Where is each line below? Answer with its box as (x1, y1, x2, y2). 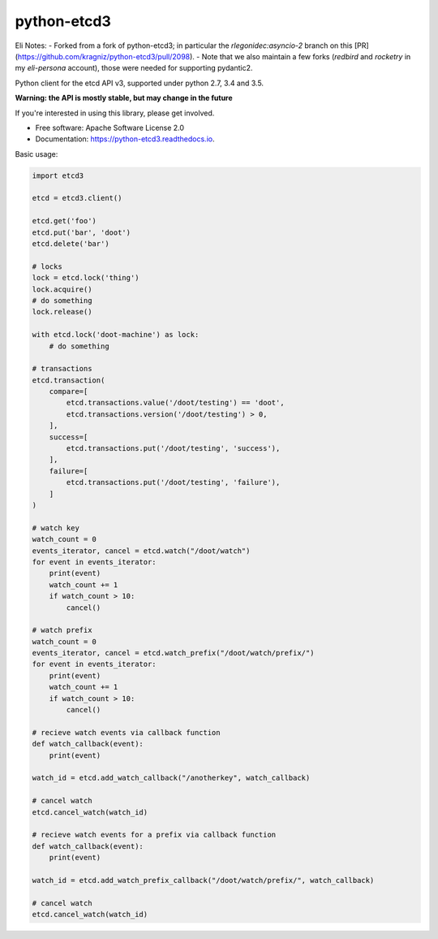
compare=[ (49, 387, 88, 396)
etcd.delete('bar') (32, 240, 109, 248)
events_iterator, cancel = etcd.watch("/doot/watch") (32, 546, 251, 556)
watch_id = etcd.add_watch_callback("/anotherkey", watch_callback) (32, 773, 311, 783)
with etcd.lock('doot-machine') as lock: (32, 330, 200, 340)
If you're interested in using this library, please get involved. (15, 108, 215, 118)
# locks (32, 262, 62, 271)
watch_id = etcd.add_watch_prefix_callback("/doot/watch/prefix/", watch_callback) (32, 876, 375, 885)
